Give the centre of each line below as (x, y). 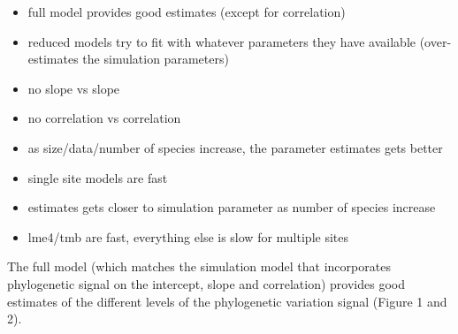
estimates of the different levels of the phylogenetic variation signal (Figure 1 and (227, 301)
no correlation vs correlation (104, 118)
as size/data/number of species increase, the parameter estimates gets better (235, 147)
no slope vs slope (74, 88)
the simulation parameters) (156, 59)
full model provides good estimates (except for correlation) (187, 11)
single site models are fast (98, 177)
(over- (435, 41)
